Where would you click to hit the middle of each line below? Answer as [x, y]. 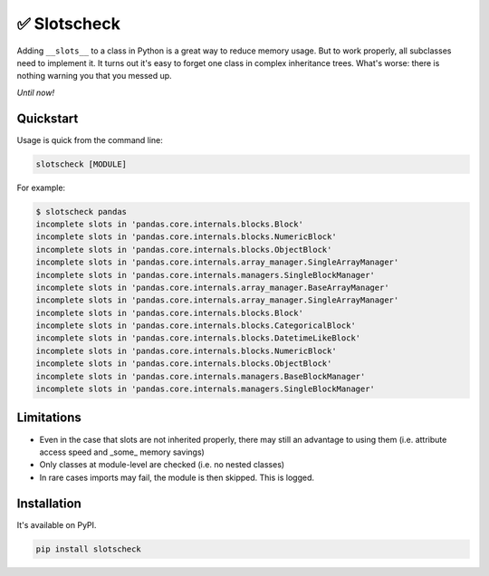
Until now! [35, 92]
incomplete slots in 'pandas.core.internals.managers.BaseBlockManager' [201, 376]
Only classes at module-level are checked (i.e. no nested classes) [162, 465]
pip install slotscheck [89, 549]
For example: [41, 187]
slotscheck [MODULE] [81, 164]
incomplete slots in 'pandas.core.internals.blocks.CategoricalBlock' [196, 326]
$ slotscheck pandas [81, 211]
